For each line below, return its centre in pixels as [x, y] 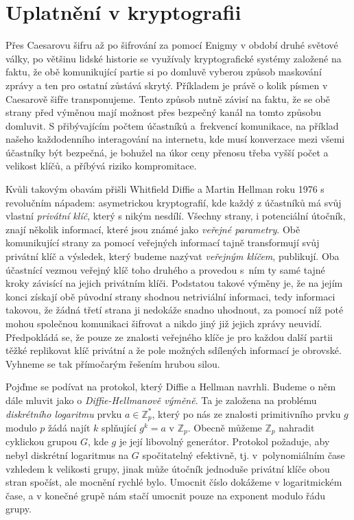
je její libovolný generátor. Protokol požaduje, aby [224, 441]
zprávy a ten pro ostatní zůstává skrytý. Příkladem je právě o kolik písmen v [167, 85]
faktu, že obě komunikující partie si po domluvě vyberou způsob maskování [164, 72]
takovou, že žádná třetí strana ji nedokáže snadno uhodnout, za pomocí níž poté [175, 310]
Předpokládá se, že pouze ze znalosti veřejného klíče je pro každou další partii [169, 336]
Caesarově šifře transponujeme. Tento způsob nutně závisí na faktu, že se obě [168, 98]
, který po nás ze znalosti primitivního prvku [246, 413]
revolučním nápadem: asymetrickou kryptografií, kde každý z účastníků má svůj [174, 202]
